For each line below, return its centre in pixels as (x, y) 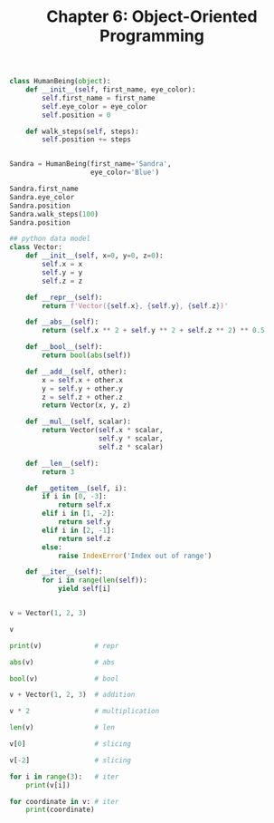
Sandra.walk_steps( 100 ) (54, 214)
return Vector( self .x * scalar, (103, 431)
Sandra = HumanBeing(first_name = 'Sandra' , (90, 164)
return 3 (58, 472)
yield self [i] (84, 589)
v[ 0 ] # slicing (70, 744)
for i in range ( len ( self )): (94, 581)
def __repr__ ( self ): (64, 297)
